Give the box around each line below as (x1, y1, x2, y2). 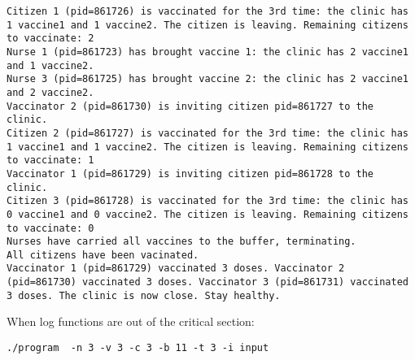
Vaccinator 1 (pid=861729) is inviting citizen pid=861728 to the (7, 167, 374, 180)
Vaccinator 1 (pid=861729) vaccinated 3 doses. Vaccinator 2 (7, 262, 345, 275)
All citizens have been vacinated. (7, 249, 199, 261)
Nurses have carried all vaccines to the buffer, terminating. (7, 236, 356, 248)
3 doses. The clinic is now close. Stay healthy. (7, 289, 281, 301)
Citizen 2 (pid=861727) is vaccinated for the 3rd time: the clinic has (7, 127, 408, 139)
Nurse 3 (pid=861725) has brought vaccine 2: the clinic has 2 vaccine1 (7, 73, 408, 85)
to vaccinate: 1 (7, 154, 94, 167)
